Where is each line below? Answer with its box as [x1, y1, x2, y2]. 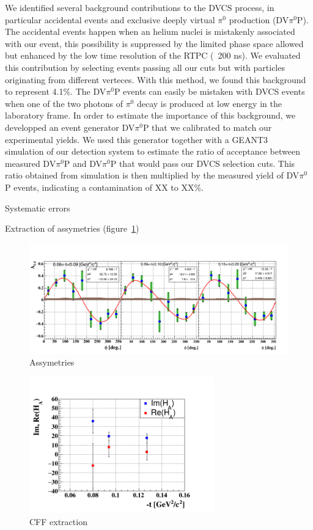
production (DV [229, 13, 289, 26]
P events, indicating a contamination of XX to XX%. [5, 180, 204, 193]
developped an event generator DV [5, 120, 135, 133]
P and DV [64, 156, 103, 169]
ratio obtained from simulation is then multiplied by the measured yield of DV [5, 169, 300, 182]
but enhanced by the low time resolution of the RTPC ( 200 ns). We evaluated [5, 49, 301, 62]
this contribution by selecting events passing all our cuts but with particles [5, 61, 285, 73]
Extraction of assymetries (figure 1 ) [5, 222, 139, 235]
